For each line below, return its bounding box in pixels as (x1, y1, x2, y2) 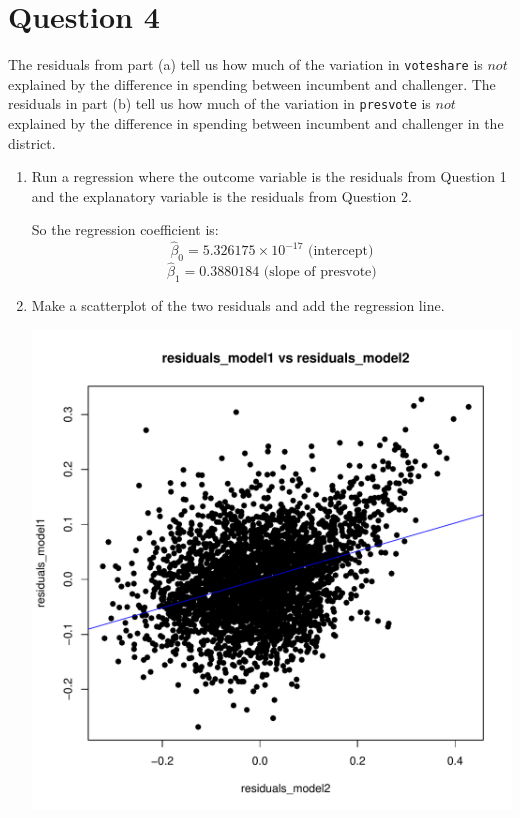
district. (8, 132, 56, 153)
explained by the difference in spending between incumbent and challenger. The (8, 73, 496, 94)
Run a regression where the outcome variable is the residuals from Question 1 (31, 166, 507, 187)
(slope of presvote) (263, 265, 377, 280)
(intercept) (308, 244, 374, 259)
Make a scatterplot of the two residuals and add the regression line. (31, 295, 445, 316)
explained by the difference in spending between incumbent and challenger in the (8, 113, 504, 134)
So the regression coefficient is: (31, 219, 219, 240)
